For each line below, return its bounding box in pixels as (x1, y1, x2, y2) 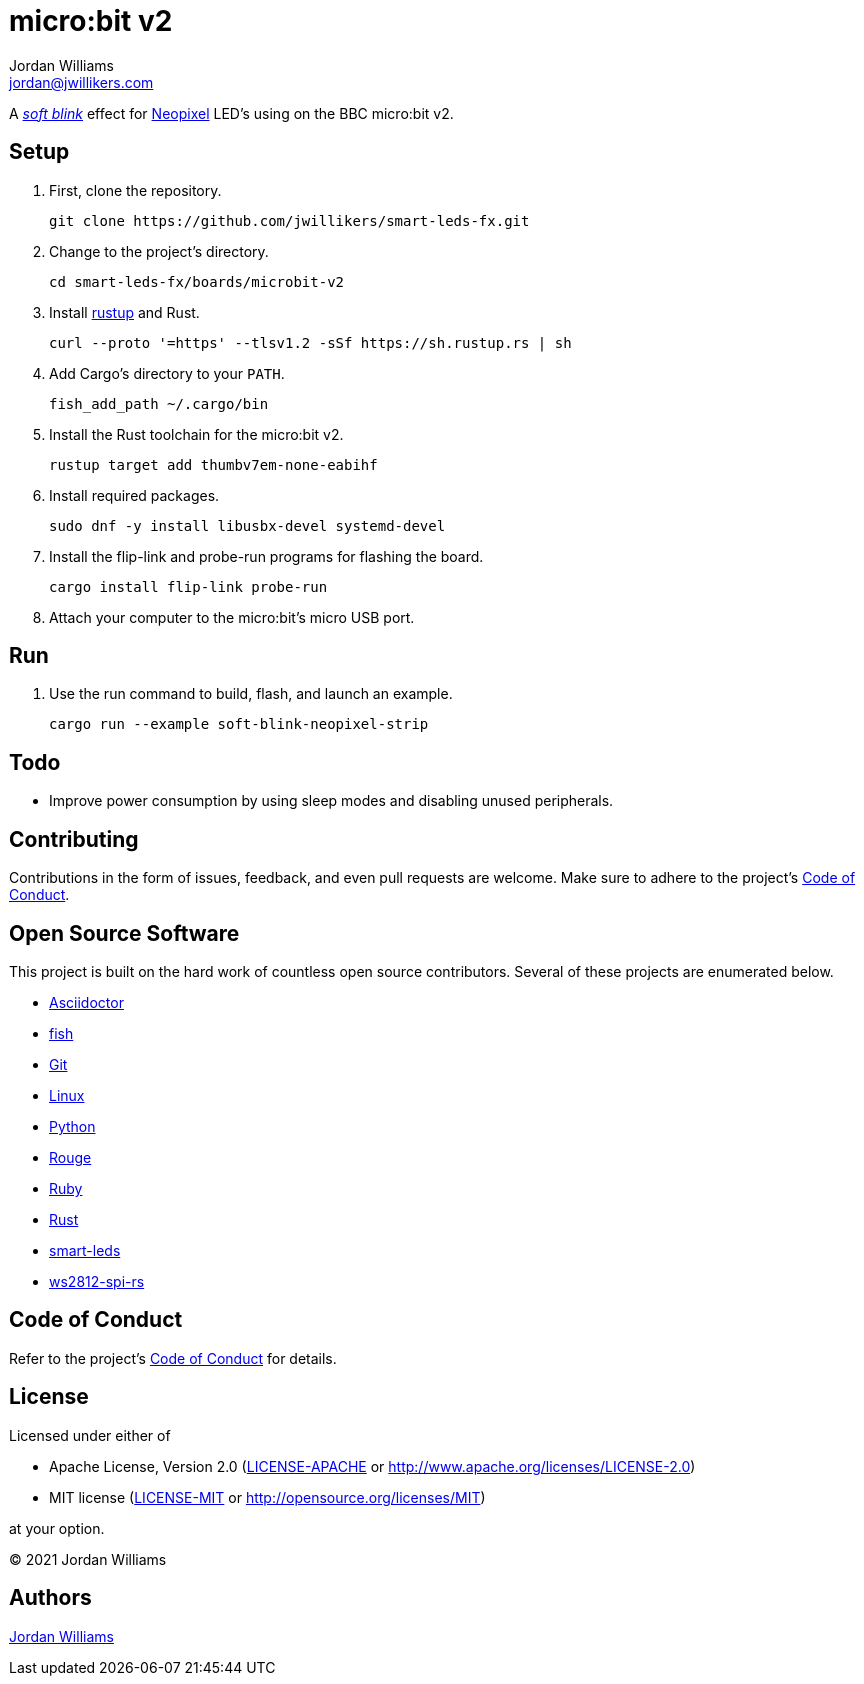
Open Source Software (9, 920, 240, 946)
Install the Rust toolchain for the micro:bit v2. (49, 425, 344, 443)
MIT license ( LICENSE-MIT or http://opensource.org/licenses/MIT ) (49, 1488, 486, 1506)
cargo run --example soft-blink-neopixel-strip (49, 716, 429, 733)
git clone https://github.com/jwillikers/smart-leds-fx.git (49, 212, 530, 229)
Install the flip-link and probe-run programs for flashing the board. (49, 547, 484, 565)
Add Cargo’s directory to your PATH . (49, 364, 285, 382)
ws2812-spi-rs (49, 1272, 145, 1290)
